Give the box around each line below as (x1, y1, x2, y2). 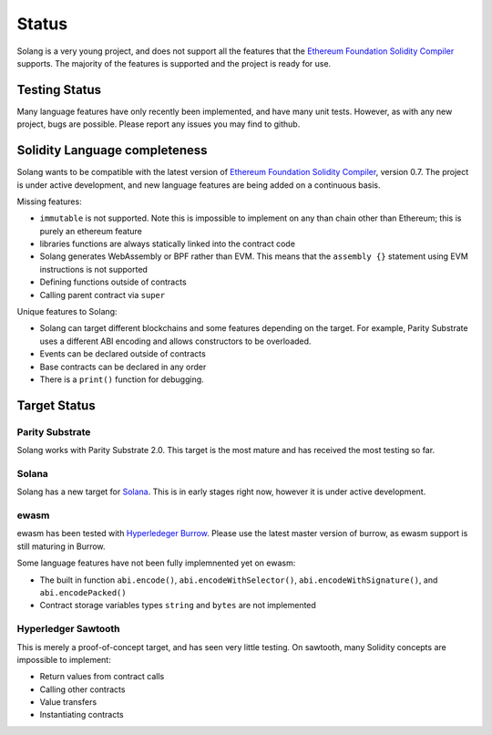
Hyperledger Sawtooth (16, 623, 120, 636)
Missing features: (16, 196, 82, 207)
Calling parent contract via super (39, 289, 166, 300)
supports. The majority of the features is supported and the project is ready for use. (16, 57, 332, 68)
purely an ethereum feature (39, 225, 143, 236)
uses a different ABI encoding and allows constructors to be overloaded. (39, 336, 312, 347)
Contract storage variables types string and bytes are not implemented (39, 600, 316, 611)
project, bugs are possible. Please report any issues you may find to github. (16, 119, 301, 129)
